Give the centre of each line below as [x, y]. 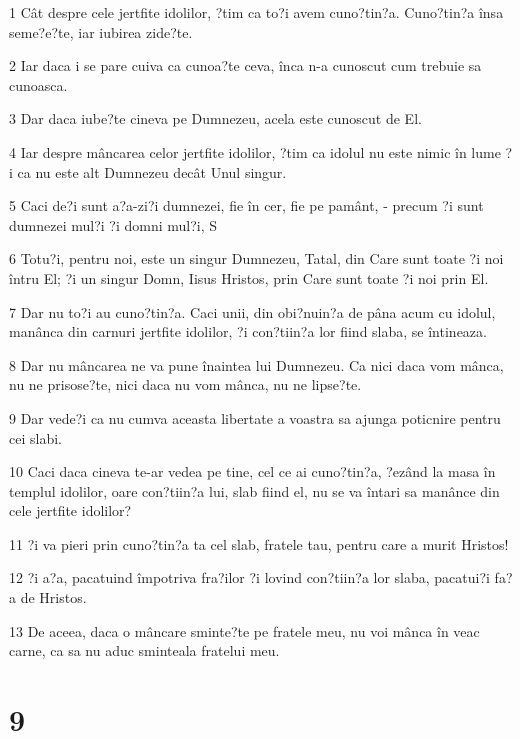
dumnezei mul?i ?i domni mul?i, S [113, 224]
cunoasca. [38, 84]
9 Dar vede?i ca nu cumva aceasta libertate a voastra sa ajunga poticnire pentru [255, 417]
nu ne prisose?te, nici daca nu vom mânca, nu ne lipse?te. [185, 384]
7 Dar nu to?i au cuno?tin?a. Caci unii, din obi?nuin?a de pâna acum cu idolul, [252, 311]
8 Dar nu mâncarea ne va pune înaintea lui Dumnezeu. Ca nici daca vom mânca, [256, 364]
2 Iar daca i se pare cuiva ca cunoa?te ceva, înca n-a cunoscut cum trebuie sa [245, 65]
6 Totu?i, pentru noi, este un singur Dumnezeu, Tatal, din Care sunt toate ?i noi [256, 258]
